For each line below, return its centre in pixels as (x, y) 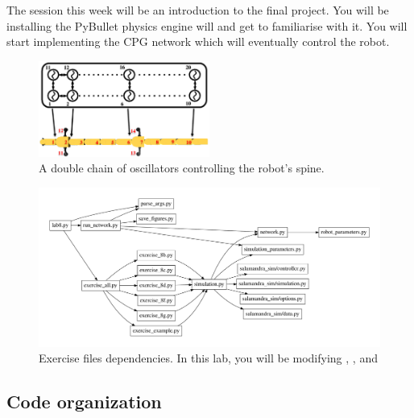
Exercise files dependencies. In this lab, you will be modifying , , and (208, 358)
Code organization (84, 401)
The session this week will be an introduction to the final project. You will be (198, 10)
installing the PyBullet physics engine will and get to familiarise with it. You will (207, 25)
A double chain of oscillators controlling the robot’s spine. (182, 168)
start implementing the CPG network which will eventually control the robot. (198, 41)
